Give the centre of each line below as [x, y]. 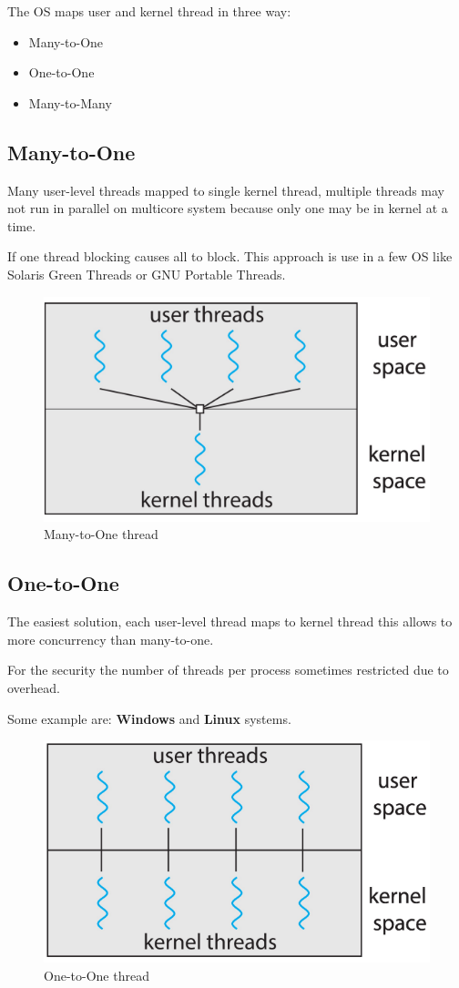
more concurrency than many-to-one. [111, 639]
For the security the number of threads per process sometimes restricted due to [228, 670]
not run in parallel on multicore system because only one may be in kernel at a [228, 208]
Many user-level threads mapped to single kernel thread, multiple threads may [226, 190]
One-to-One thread [97, 975]
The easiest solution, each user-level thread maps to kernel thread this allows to [230, 621]
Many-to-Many [70, 102]
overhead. [34, 687]
